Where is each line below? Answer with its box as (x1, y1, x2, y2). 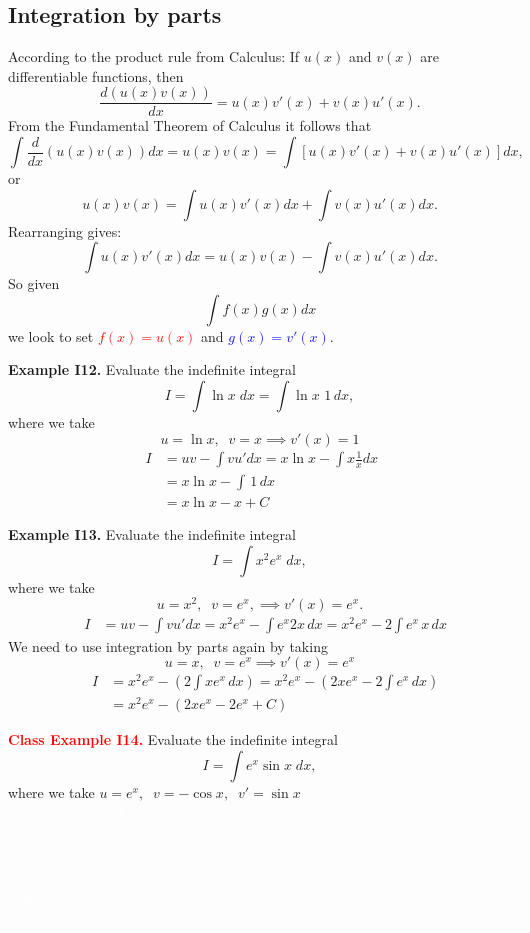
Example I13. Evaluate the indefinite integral (8, 524, 296, 545)
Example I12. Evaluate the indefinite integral (8, 359, 296, 380)
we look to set (8, 325, 94, 346)
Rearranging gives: (8, 220, 122, 241)
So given (8, 273, 60, 294)
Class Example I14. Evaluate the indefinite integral (8, 729, 338, 750)
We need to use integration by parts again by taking (8, 635, 328, 656)
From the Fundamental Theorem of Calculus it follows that (8, 115, 372, 136)
